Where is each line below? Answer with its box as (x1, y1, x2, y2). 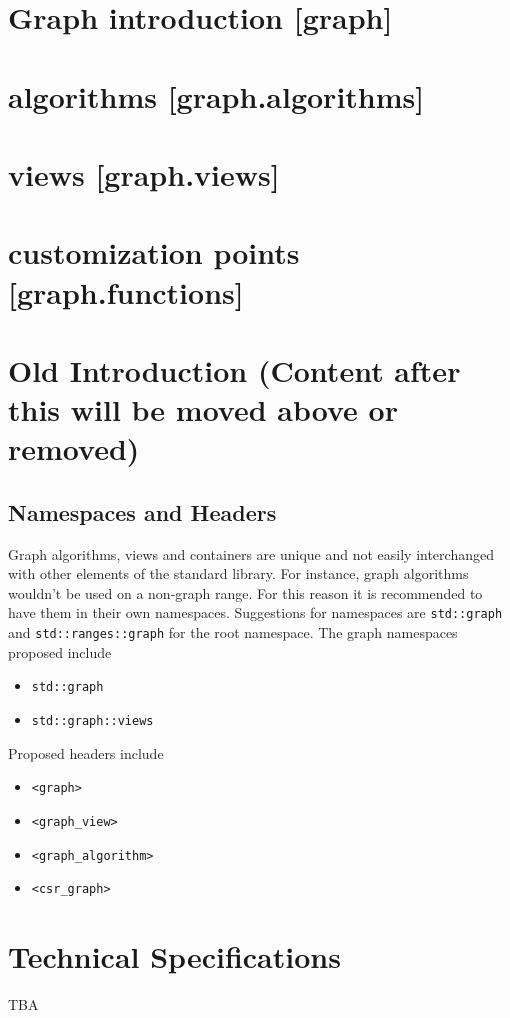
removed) (8, 428, 140, 469)
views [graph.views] (8, 153, 280, 194)
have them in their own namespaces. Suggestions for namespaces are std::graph (8, 602, 503, 623)
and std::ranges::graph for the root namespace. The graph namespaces (8, 622, 458, 643)
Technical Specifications (8, 936, 341, 977)
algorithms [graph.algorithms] (8, 75, 425, 116)
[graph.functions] (8, 271, 244, 312)
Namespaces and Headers (8, 496, 277, 527)
